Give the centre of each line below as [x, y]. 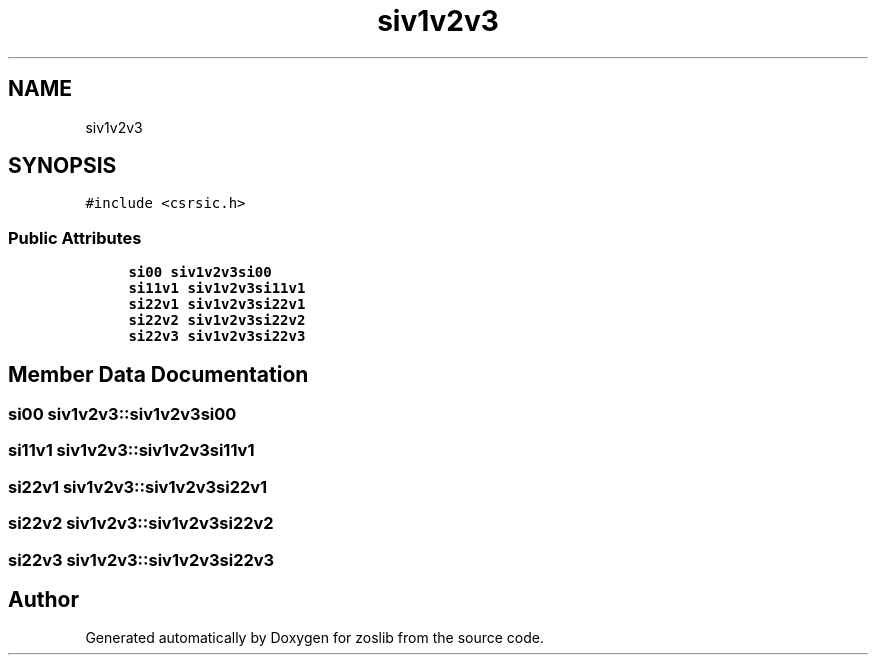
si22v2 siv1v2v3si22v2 [217, 320]
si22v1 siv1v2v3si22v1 [217, 304]
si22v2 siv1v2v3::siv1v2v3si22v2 [141, 523]
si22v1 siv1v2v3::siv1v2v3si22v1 [138, 486]
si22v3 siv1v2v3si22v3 [217, 336]
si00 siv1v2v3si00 [200, 272]
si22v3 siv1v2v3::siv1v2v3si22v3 [141, 559]
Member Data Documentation [158, 374]
